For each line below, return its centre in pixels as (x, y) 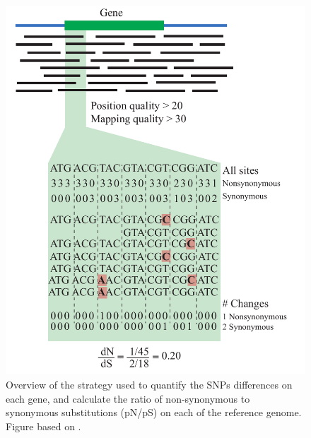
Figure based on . (43, 426)
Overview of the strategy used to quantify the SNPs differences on (149, 385)
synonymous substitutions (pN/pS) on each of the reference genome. (154, 412)
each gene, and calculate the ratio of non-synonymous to (128, 398)
